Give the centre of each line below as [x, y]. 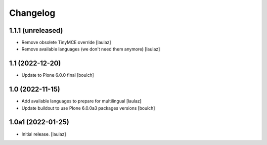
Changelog [32, 13]
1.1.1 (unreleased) [36, 30]
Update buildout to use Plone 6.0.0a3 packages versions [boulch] [88, 108]
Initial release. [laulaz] [44, 134]
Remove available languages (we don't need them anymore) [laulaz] [91, 49]
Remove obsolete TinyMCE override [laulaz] [66, 43]
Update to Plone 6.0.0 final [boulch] [58, 75]
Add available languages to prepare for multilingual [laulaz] [82, 101]
